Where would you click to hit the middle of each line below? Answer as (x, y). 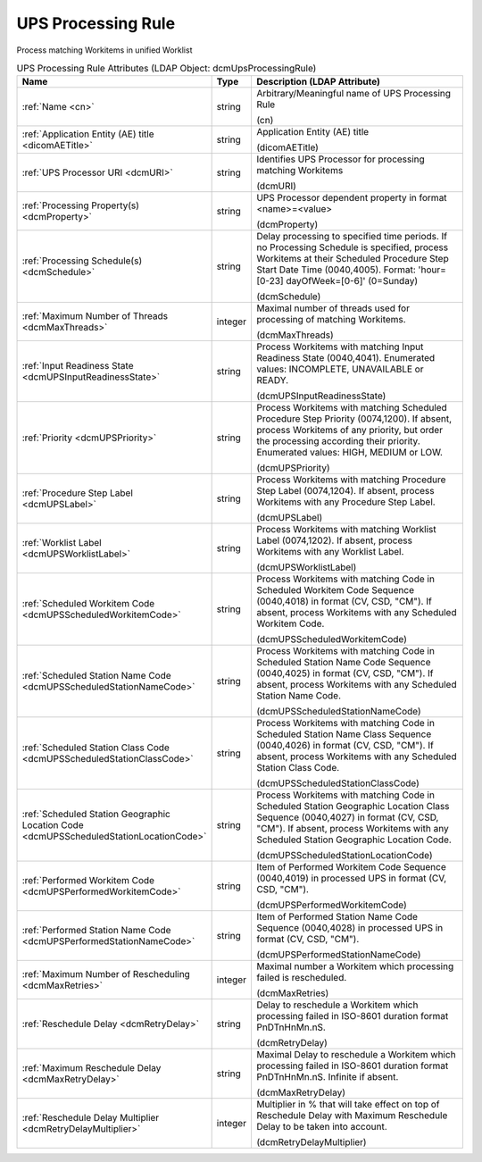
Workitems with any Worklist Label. (330, 552)
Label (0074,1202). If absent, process (334, 540)
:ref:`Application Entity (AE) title (88, 134)
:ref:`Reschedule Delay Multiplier (91, 1118)
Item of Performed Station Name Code (337, 917)
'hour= (432, 270)
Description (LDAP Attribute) (318, 82)
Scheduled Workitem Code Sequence (335, 590)
